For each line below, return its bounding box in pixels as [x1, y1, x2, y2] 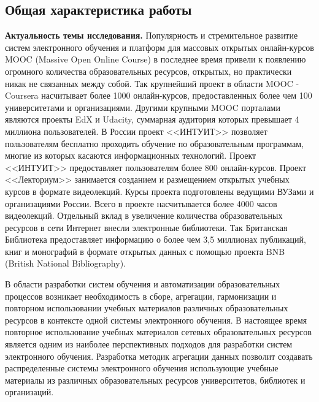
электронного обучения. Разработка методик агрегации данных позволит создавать [5, 349, 313, 362]
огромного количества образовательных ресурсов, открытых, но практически [5, 64, 292, 77]
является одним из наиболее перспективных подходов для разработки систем [5, 338, 293, 351]
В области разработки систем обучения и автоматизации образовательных [5, 278, 280, 290]
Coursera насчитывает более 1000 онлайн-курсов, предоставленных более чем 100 [5, 89, 312, 102]
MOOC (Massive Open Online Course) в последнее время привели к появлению [5, 53, 306, 66]
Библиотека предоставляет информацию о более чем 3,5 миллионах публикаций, [5, 233, 306, 246]
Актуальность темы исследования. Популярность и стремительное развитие [5, 29, 298, 42]
